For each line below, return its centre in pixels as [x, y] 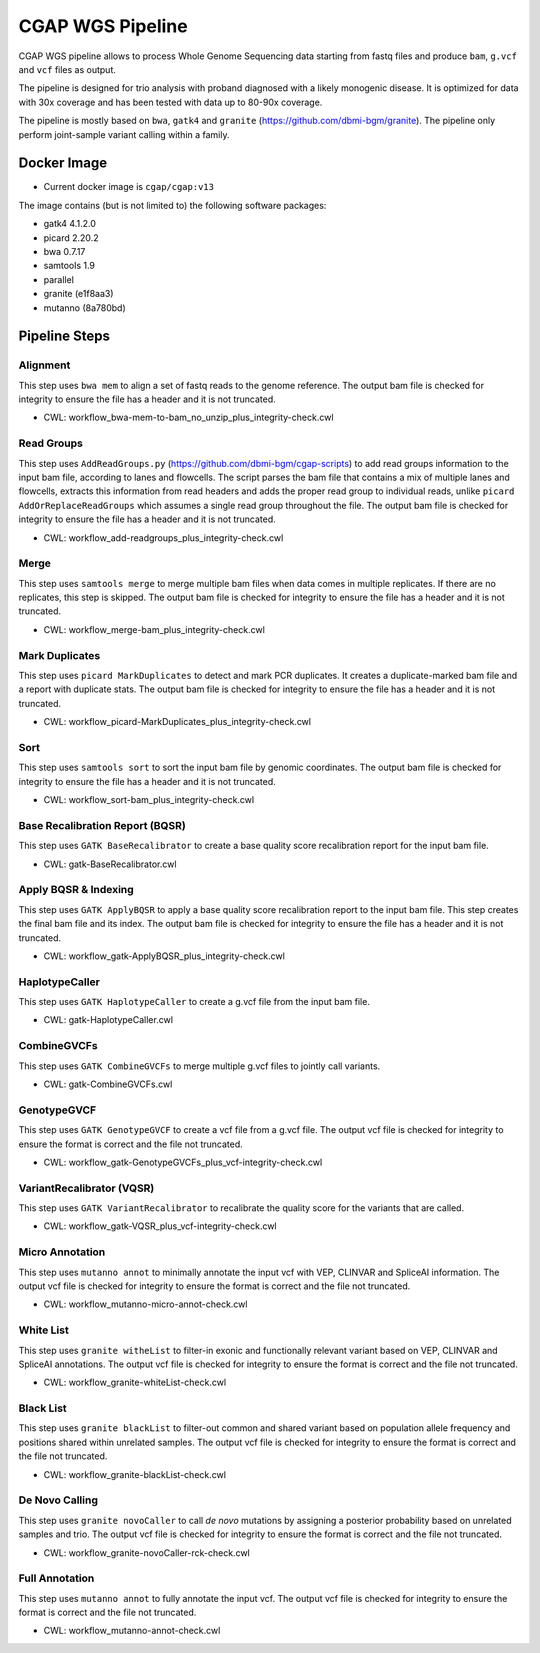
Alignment [44, 365]
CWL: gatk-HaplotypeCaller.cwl [108, 1020]
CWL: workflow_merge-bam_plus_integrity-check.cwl [154, 629]
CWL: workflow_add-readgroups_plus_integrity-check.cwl [163, 537]
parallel [59, 279]
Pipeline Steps [64, 336]
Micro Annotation [62, 1252]
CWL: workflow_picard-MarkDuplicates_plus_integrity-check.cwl [177, 722]
